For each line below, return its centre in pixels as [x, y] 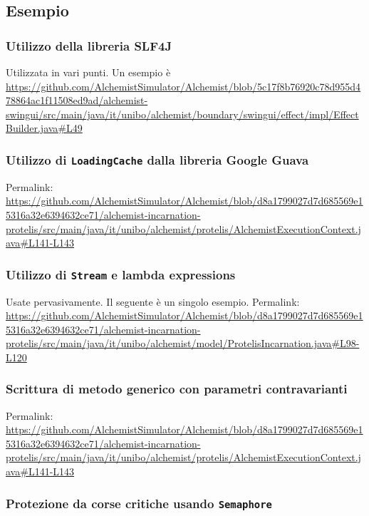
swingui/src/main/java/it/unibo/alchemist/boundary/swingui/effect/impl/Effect [182, 114]
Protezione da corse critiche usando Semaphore [139, 503]
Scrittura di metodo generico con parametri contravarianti [177, 389]
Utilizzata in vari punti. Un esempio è [88, 72]
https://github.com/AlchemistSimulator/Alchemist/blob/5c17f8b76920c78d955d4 [183, 86]
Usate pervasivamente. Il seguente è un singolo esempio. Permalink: [153, 301]
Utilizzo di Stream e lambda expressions [121, 274]
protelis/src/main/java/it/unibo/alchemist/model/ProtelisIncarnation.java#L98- [183, 343]
